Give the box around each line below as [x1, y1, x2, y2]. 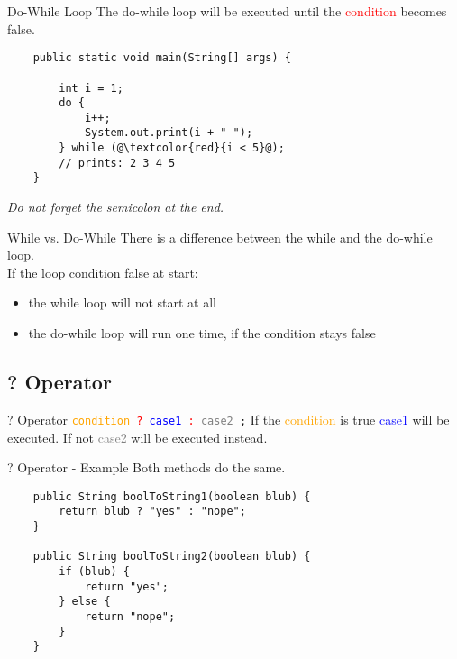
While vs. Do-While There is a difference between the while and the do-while [7, 227, 433, 246]
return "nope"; [84, 609, 176, 623]
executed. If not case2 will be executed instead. [7, 427, 268, 446]
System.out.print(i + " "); [84, 126, 253, 140]
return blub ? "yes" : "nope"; [59, 505, 246, 518]
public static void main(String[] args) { [32, 51, 291, 65]
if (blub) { [59, 564, 131, 578]
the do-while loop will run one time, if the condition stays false [28, 324, 376, 343]
